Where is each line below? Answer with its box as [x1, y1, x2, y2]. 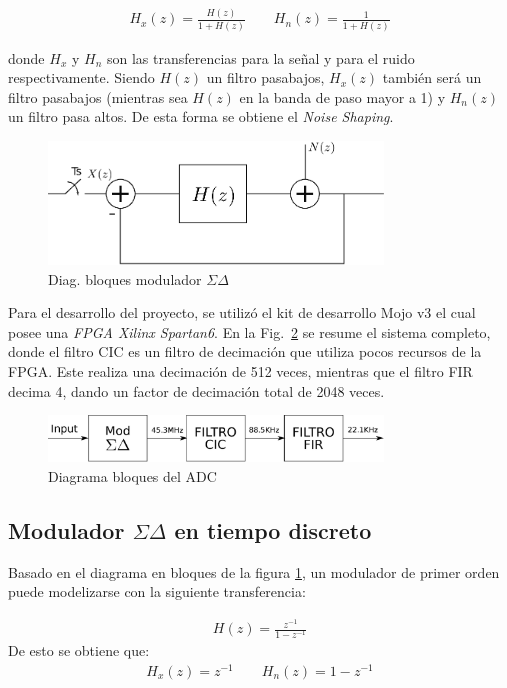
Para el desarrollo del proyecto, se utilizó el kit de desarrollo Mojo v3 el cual [8, 302, 476, 323]
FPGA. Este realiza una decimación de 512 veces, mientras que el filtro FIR [8, 360, 473, 381]
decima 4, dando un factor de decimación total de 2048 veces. [8, 380, 385, 401]
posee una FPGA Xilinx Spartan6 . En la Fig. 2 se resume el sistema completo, [8, 321, 491, 342]
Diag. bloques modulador [48, 268, 202, 289]
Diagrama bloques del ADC [48, 465, 217, 486]
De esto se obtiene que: [8, 640, 150, 661]
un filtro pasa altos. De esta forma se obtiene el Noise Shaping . [8, 106, 394, 127]
